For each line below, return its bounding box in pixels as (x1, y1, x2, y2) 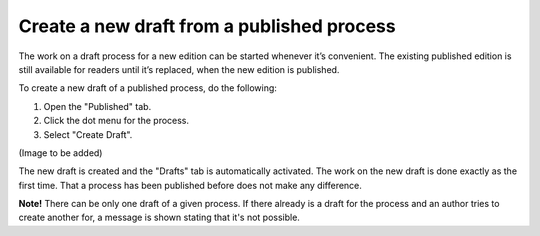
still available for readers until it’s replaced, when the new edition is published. (18, 63, 340, 75)
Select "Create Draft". (43, 128, 133, 140)
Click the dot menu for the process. (43, 115, 190, 127)
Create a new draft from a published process (18, 15, 396, 37)
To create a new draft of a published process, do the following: (18, 82, 277, 94)
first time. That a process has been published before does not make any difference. (18, 179, 362, 191)
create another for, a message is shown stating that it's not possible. (18, 211, 300, 224)
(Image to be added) (18, 146, 103, 159)
